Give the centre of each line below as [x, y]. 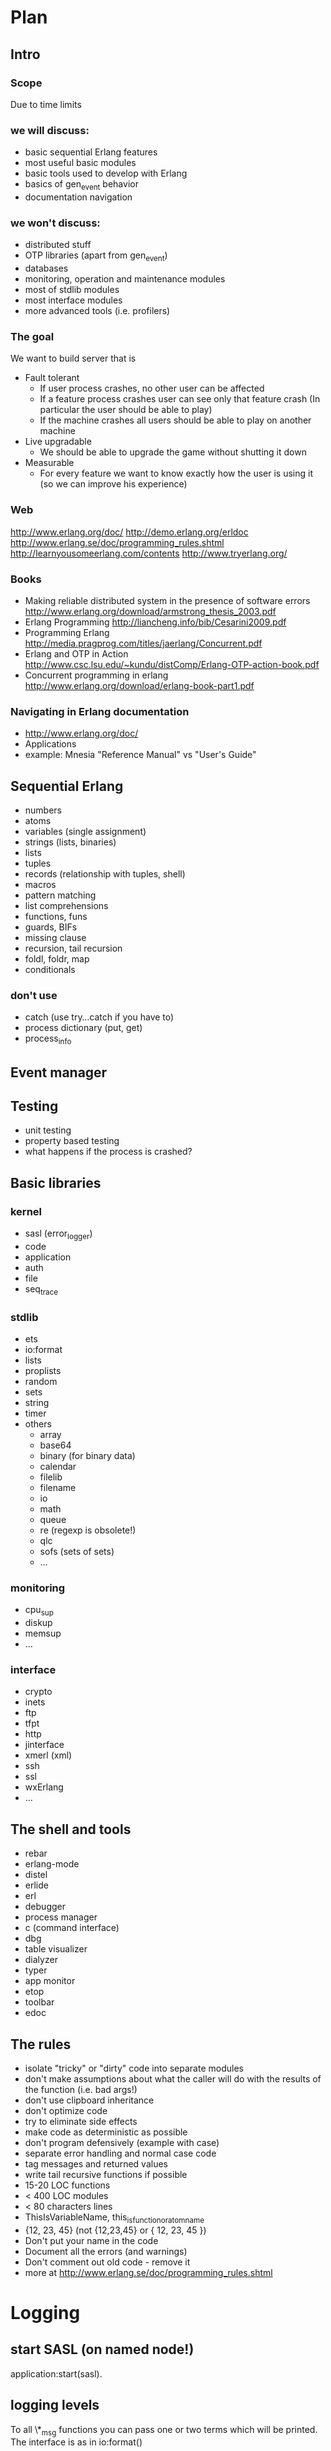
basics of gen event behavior [81, 185]
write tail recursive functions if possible [106, 2174]
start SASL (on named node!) [102, 2349]
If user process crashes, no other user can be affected [152, 388]
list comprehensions [66, 906]
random [41, 1381]
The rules [41, 2044]
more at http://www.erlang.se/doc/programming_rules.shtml [148, 2272]
